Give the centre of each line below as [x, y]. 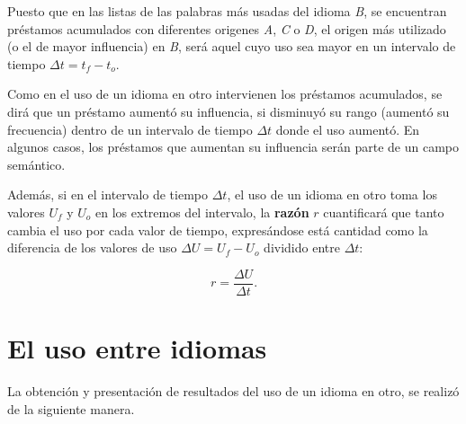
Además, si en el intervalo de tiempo [108, 194]
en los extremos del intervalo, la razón [202, 212]
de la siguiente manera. [71, 408]
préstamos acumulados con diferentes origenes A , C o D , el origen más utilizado [227, 28]
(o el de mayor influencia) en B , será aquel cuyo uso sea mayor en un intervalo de [232, 46]
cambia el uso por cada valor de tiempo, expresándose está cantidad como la [218, 230]
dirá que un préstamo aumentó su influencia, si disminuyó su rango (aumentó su [229, 111]
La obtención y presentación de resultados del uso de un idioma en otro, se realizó [233, 390]
